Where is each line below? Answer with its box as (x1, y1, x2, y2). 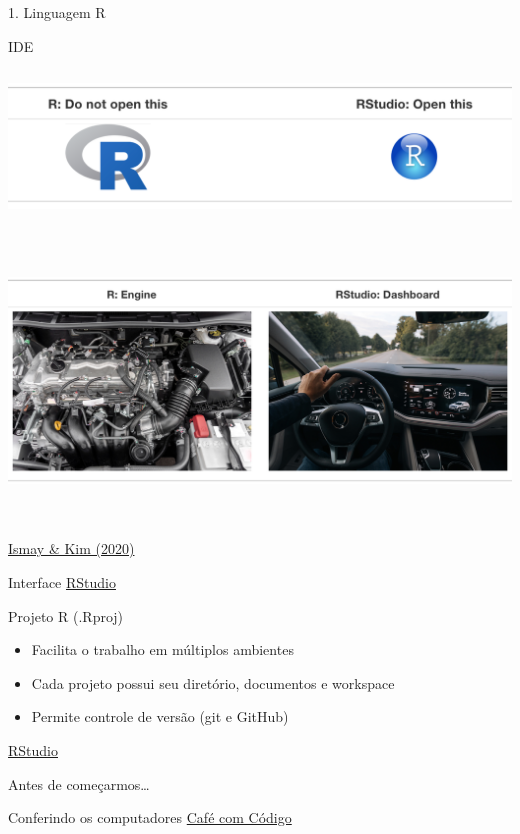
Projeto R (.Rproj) (8, 605, 124, 626)
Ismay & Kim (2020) (8, 538, 135, 559)
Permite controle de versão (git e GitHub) (31, 706, 289, 727)
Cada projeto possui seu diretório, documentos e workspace (31, 672, 395, 693)
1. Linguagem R (8, 2, 106, 22)
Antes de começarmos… (8, 773, 150, 794)
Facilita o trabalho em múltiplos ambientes (31, 639, 294, 660)
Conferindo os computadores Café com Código (8, 807, 292, 828)
